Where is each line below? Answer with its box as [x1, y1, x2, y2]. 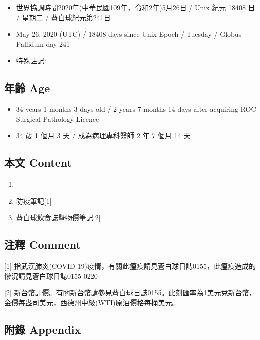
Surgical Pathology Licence [16, 113, 99, 124]
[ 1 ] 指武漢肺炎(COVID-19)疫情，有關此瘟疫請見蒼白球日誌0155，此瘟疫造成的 [4, 261, 256, 271]
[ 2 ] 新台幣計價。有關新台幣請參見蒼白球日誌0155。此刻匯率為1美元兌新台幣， [4, 287, 256, 298]
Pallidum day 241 [16, 38, 70, 49]
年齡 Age [4, 80, 50, 96]
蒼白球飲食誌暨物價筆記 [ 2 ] [16, 212, 101, 223]
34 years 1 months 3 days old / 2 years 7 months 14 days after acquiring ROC [16, 104, 256, 114]
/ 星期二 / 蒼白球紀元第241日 [16, 12, 111, 22]
